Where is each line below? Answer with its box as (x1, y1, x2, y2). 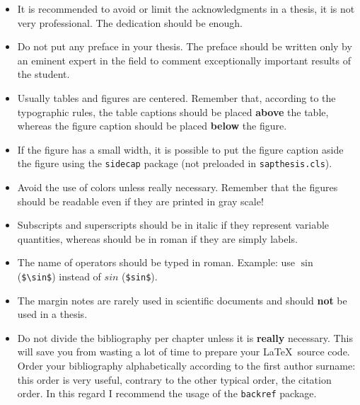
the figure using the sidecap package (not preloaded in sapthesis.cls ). (17, 156, 332, 171)
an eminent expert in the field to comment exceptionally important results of (17, 52, 352, 67)
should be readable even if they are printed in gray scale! (17, 193, 264, 208)
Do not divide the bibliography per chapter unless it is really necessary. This (17, 330, 353, 345)
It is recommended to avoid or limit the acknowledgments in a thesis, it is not (17, 1, 355, 16)
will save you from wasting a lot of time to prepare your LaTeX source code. (17, 344, 350, 359)
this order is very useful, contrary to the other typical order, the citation (17, 372, 332, 387)
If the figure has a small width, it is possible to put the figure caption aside (17, 142, 344, 156)
